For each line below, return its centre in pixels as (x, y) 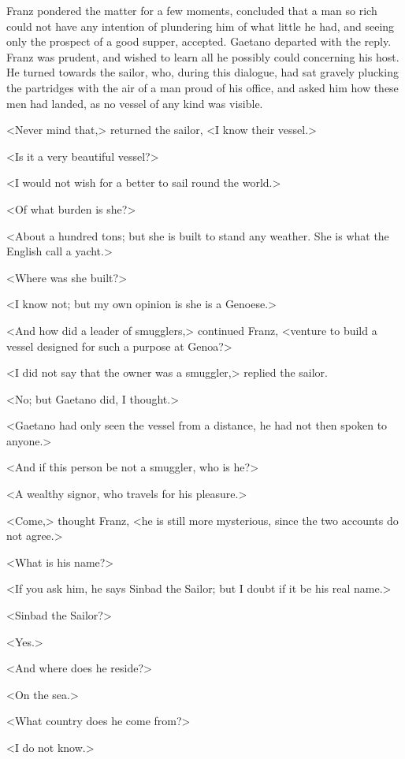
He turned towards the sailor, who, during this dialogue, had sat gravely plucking (202, 72)
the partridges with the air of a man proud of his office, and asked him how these (202, 87)
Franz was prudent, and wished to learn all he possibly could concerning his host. (203, 56)
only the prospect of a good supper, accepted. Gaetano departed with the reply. (199, 41)
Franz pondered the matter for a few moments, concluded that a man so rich (192, 10)
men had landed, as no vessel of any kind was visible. (135, 103)
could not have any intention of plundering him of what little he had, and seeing (201, 26)
